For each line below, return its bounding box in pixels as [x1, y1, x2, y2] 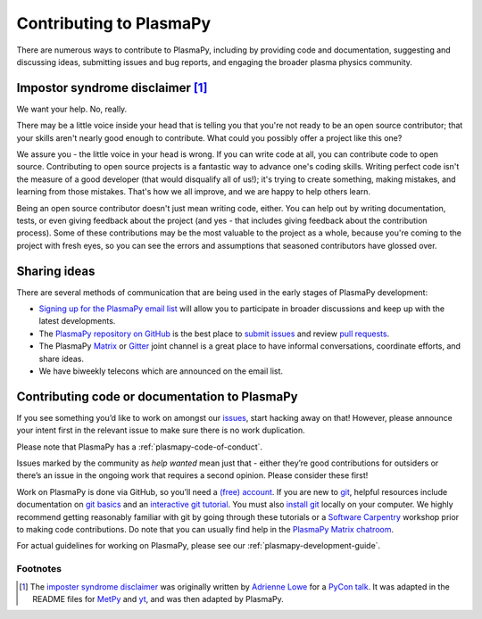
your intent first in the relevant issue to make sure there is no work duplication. [16, 425, 305, 436]
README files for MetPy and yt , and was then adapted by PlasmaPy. [32, 593, 285, 604]
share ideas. [38, 353, 85, 364]
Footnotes [16, 563, 62, 575]
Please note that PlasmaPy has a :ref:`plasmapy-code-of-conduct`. [16, 442, 263, 452]
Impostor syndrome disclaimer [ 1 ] [16, 80, 208, 95]
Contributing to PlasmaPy [16, 13, 212, 33]
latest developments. [38, 316, 116, 326]
